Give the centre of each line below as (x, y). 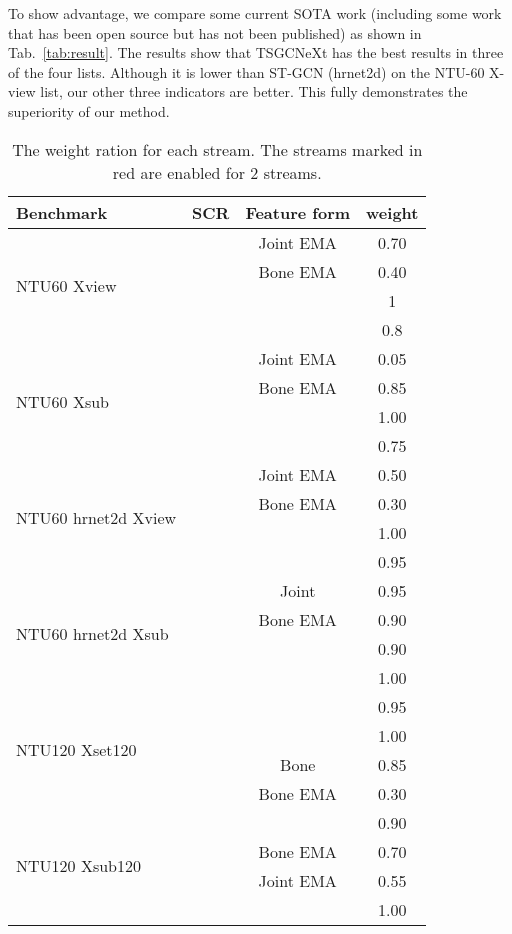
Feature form (298, 212)
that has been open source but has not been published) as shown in (215, 32)
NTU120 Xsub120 (78, 866)
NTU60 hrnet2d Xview (96, 518)
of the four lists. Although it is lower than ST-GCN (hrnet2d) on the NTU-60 (246, 71)
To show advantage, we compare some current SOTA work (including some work (255, 13)
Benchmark (62, 212)
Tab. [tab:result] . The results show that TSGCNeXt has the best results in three (256, 52)
